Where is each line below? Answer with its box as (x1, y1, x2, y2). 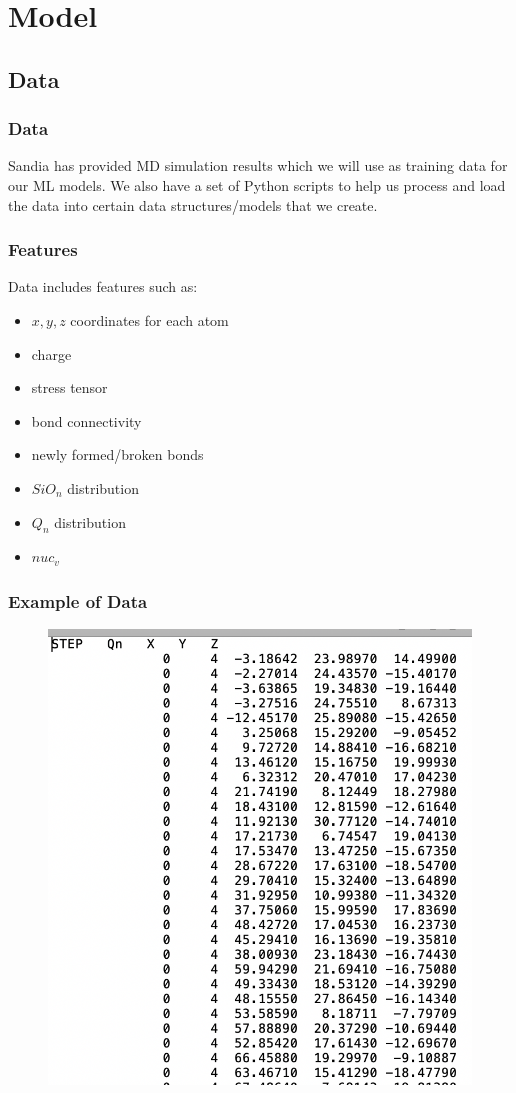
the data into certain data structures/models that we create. (8, 194, 378, 215)
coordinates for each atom (70, 309, 229, 330)
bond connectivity (31, 410, 142, 431)
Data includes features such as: (8, 276, 198, 297)
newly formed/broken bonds (31, 444, 204, 465)
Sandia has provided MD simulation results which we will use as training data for (8, 155, 508, 176)
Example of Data (8, 588, 148, 613)
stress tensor (31, 377, 108, 398)
